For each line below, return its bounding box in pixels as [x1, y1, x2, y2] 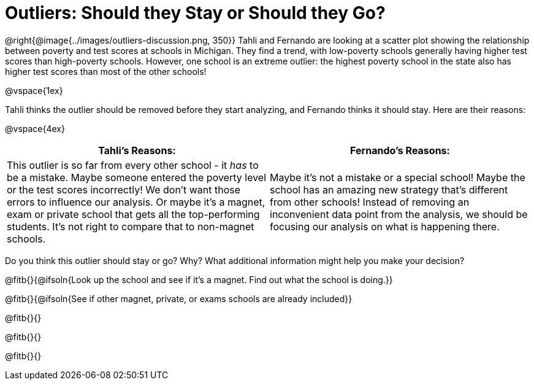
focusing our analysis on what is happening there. [270, 220, 500, 233]
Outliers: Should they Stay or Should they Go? [5, 2, 386, 23]
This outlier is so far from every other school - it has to [7, 158, 259, 171]
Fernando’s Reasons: [350, 144, 450, 157]
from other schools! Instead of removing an [270, 195, 470, 208]
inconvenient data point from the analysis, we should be [270, 208, 528, 220]
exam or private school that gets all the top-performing [7, 208, 260, 220]
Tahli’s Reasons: [98, 144, 176, 157]
